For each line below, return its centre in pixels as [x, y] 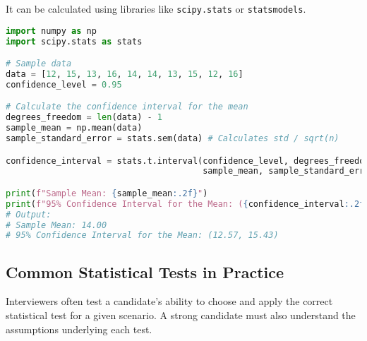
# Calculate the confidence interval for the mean [127, 107]
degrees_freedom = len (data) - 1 [84, 118]
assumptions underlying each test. [79, 329]
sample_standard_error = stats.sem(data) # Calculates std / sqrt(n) [173, 138]
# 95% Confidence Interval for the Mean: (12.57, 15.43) [142, 235]
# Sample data [39, 64]
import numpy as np [51, 31]
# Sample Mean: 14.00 [56, 225]
